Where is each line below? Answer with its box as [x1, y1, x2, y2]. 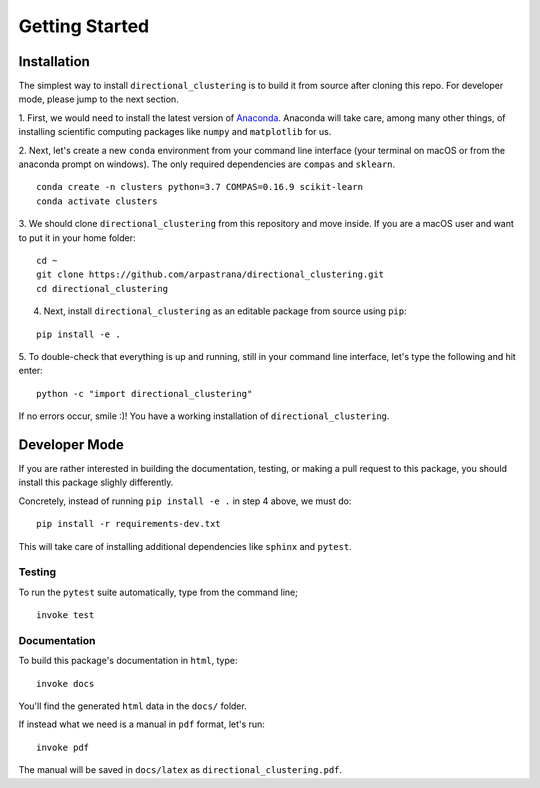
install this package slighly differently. [18, 476, 174, 489]
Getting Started [18, 15, 150, 37]
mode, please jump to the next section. [18, 93, 179, 105]
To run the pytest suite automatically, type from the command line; [18, 586, 299, 598]
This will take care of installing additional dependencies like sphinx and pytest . [18, 540, 352, 552]
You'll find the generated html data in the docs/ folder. [18, 700, 247, 712]
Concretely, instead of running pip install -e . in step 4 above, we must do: [18, 495, 352, 507]
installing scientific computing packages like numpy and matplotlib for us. [18, 126, 332, 138]
